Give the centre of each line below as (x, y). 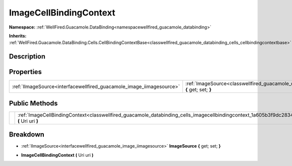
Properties (25, 72)
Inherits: (18, 36)
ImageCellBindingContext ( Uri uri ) (57, 155)
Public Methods (33, 103)
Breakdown (27, 135)
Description (27, 56)
